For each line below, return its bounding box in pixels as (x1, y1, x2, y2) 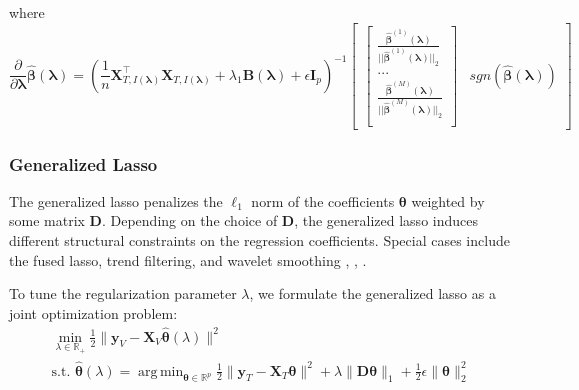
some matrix (9, 210, 85, 231)
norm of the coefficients (251, 190, 395, 211)
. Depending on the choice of (101, 210, 278, 231)
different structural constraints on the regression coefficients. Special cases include (9, 230, 510, 251)
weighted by (411, 190, 485, 211)
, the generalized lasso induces (294, 210, 478, 231)
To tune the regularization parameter (9, 283, 237, 304)
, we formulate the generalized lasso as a (249, 283, 496, 304)
